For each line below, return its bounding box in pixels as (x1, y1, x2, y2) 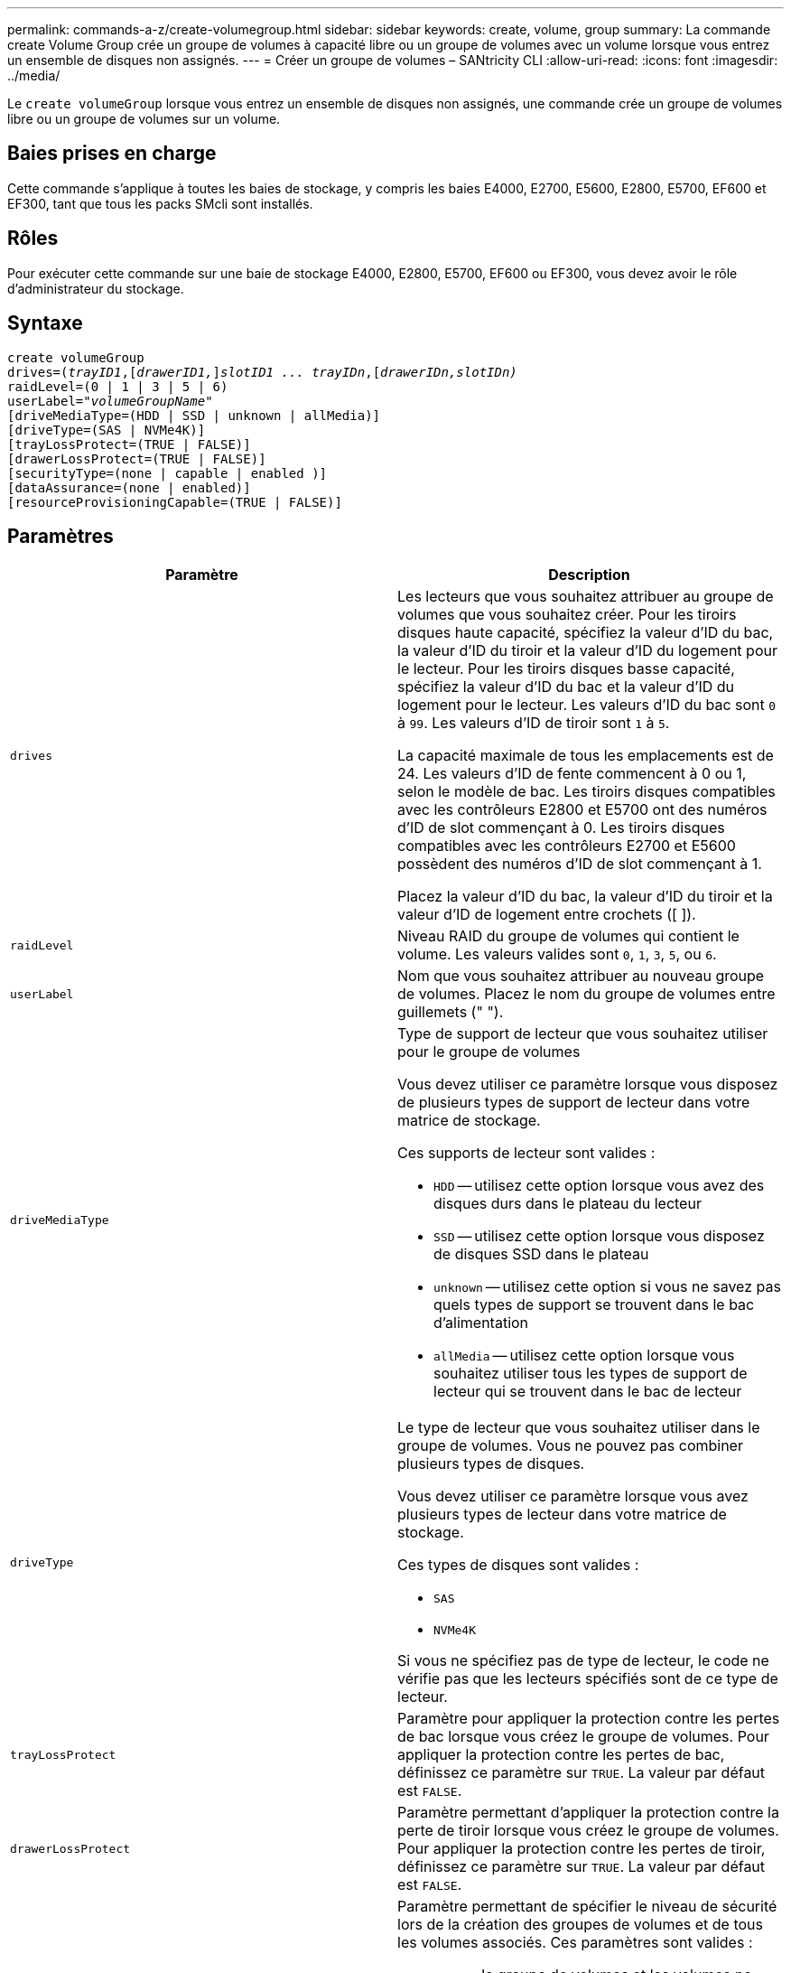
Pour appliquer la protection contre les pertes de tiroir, (397, 1839, 766, 1858)
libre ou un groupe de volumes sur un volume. (7, 111, 281, 126)
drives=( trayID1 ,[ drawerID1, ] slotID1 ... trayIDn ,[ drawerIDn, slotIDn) (7, 364, 517, 379)
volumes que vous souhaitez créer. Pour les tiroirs (397, 605, 737, 624)
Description (548, 566, 630, 584)
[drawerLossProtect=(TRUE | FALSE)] (7, 451, 266, 466)
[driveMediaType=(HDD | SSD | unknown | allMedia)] (7, 407, 381, 423)
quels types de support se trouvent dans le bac (433, 1295, 755, 1314)
